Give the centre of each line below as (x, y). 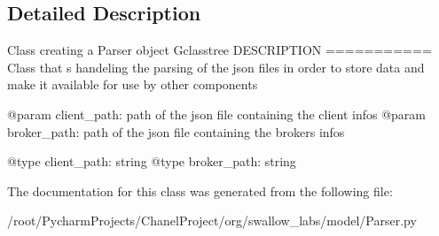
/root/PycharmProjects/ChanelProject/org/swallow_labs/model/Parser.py (212, 221)
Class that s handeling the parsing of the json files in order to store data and (216, 67)
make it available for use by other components (133, 84)
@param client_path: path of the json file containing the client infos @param (216, 114)
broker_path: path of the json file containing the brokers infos (176, 131)
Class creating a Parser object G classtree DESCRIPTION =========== (219, 50)
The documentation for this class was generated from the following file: (200, 190)
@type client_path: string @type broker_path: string (152, 161)
